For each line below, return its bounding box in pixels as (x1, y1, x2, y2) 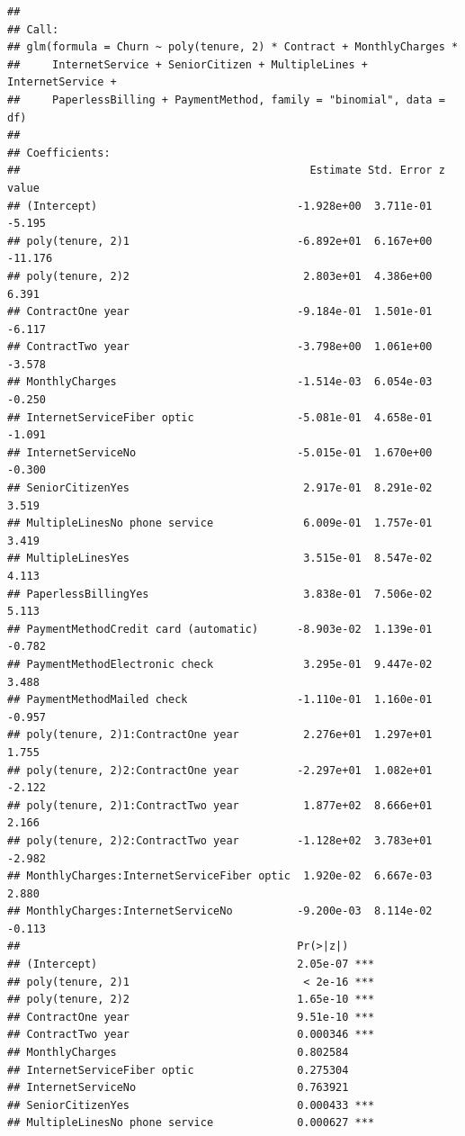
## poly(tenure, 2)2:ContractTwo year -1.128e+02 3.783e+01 (7, 834, 433, 847)
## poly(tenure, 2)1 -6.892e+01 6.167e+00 (7, 234, 433, 248)
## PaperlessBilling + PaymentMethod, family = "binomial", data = (7, 93, 445, 106)
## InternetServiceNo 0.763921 (7, 1081, 349, 1095)
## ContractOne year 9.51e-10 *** (7, 1010, 375, 1023)
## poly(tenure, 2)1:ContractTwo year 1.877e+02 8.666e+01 (7, 798, 433, 812)
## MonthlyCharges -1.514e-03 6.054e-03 (7, 375, 433, 389)
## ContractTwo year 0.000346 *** (7, 1028, 375, 1041)
